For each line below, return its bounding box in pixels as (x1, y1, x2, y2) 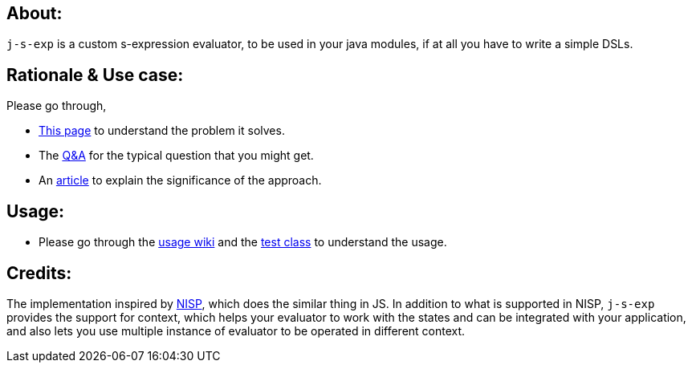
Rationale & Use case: (6, 64, 184, 85)
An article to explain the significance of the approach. (39, 173, 322, 188)
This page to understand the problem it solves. (39, 124, 285, 138)
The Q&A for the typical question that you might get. (39, 148, 314, 163)
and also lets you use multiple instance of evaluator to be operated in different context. (6, 323, 466, 338)
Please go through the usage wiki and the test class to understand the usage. (39, 235, 447, 249)
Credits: (6, 262, 72, 283)
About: (6, 3, 63, 23)
